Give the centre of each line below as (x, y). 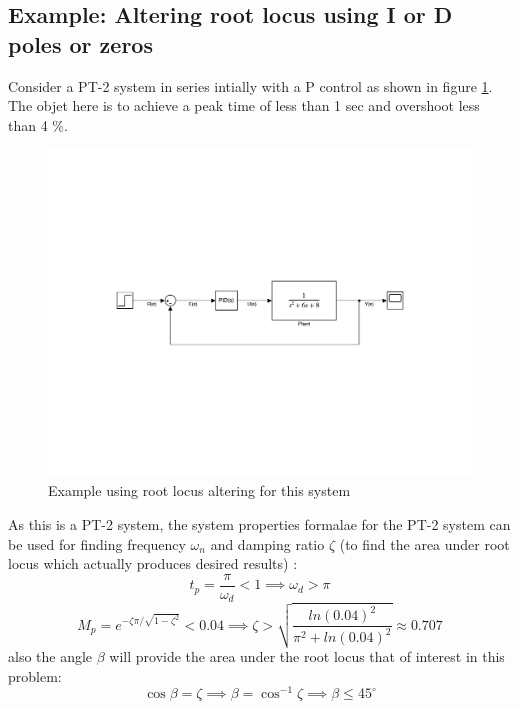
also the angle (50, 655)
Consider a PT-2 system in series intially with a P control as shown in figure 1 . (250, 85)
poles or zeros (80, 43)
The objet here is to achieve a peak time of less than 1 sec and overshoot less (244, 105)
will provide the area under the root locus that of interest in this (307, 655)
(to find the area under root (424, 543)
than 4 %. (38, 124)
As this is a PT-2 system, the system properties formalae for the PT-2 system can (259, 524)
